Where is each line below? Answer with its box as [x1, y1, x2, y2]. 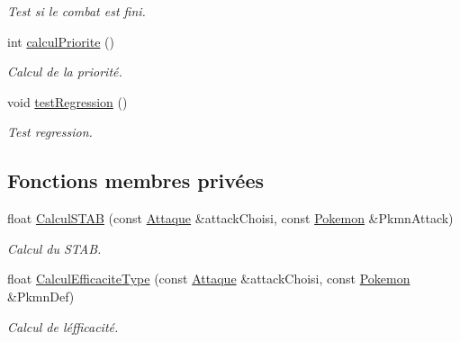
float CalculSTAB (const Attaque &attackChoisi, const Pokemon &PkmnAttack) [7, 209, 454, 228]
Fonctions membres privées [7, 166, 265, 194]
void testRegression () [7, 92, 128, 111]
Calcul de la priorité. [7, 62, 122, 81]
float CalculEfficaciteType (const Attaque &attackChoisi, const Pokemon [7, 269, 410, 288]
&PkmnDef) [7, 286, 75, 305]
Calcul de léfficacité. [7, 317, 119, 336]
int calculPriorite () [7, 31, 114, 50]
